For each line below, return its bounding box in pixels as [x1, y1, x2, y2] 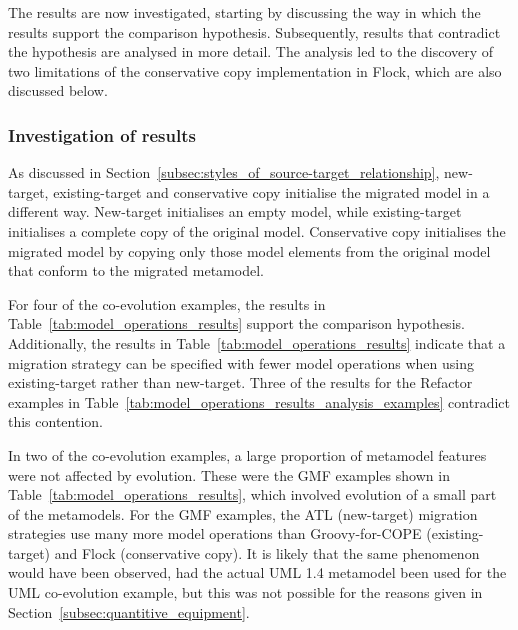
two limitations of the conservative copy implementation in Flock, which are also [8, 60, 502, 81]
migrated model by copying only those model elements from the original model [8, 240, 491, 261]
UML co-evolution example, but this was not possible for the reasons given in [8, 582, 483, 603]
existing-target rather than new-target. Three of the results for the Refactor [8, 372, 473, 393]
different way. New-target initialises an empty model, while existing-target [8, 201, 462, 222]
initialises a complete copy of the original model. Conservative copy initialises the [8, 220, 506, 241]
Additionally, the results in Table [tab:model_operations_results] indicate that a [8, 332, 506, 353]
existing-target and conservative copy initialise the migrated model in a [53, 181, 490, 202]
